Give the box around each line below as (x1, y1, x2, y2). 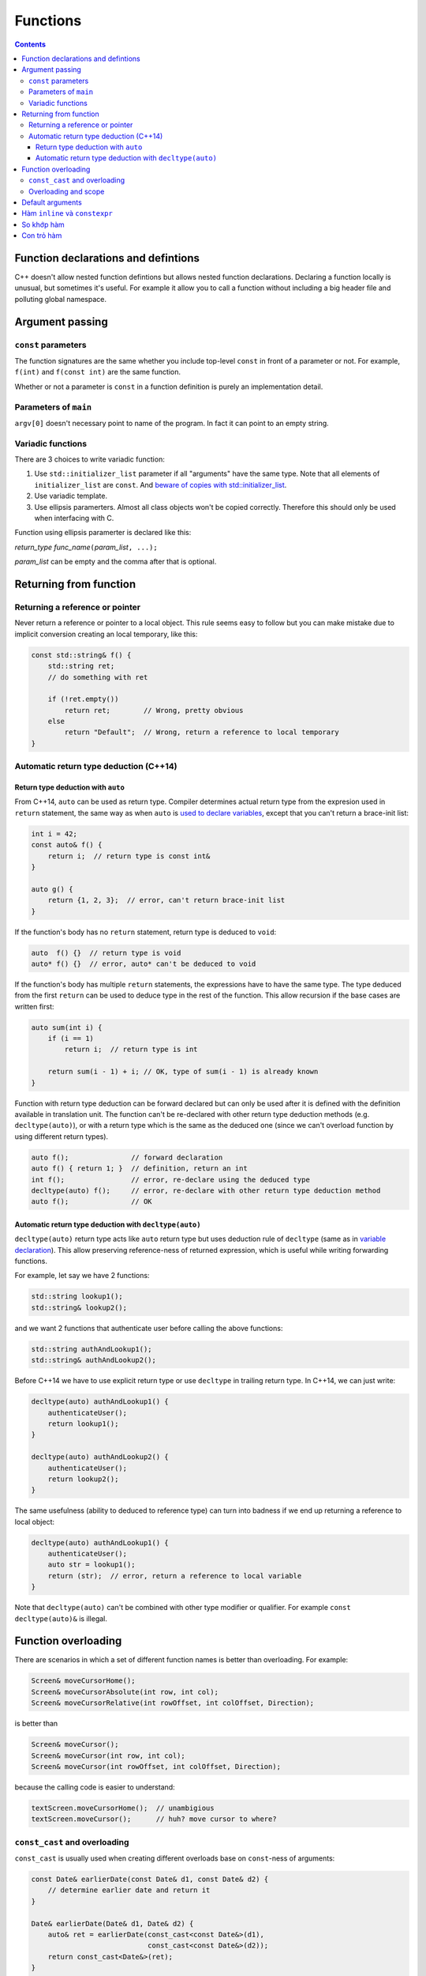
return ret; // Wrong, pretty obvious (64, 706, 244, 715)
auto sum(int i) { (31, 1023, 103, 1031)
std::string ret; (47, 662, 115, 671)
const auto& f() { (31, 840, 103, 850)
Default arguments (21, 198, 82, 207)
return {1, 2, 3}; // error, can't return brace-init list (47, 896, 286, 905)
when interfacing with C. (34, 514, 114, 523)
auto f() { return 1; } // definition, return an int (31, 1164, 248, 1173)
